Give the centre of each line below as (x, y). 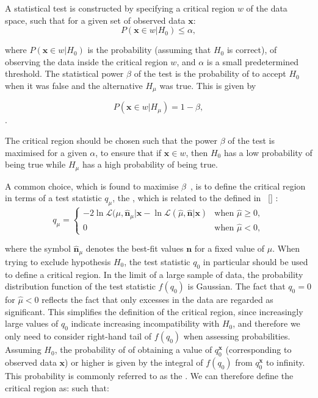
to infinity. (285, 362)
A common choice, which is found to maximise (92, 186)
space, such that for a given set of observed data (95, 20)
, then (197, 152)
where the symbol (38, 248)
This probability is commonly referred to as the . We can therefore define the (149, 375)
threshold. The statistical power (64, 73)
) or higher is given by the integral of (134, 362)
